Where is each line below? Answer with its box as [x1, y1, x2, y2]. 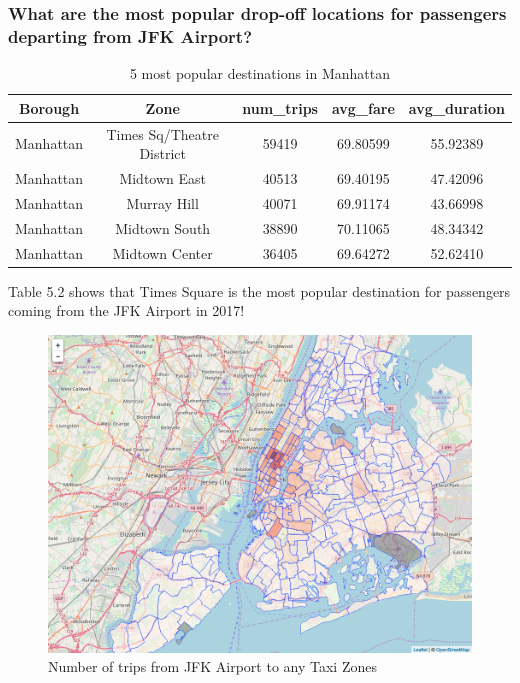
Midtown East [119, 168, 206, 189]
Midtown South [115, 217, 211, 238]
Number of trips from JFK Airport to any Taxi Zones [48, 656, 377, 677]
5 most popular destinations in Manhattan [129, 63, 391, 84]
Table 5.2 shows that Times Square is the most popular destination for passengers [8, 280, 511, 301]
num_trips [242, 97, 318, 118]
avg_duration [408, 97, 505, 118]
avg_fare [331, 97, 395, 118]
